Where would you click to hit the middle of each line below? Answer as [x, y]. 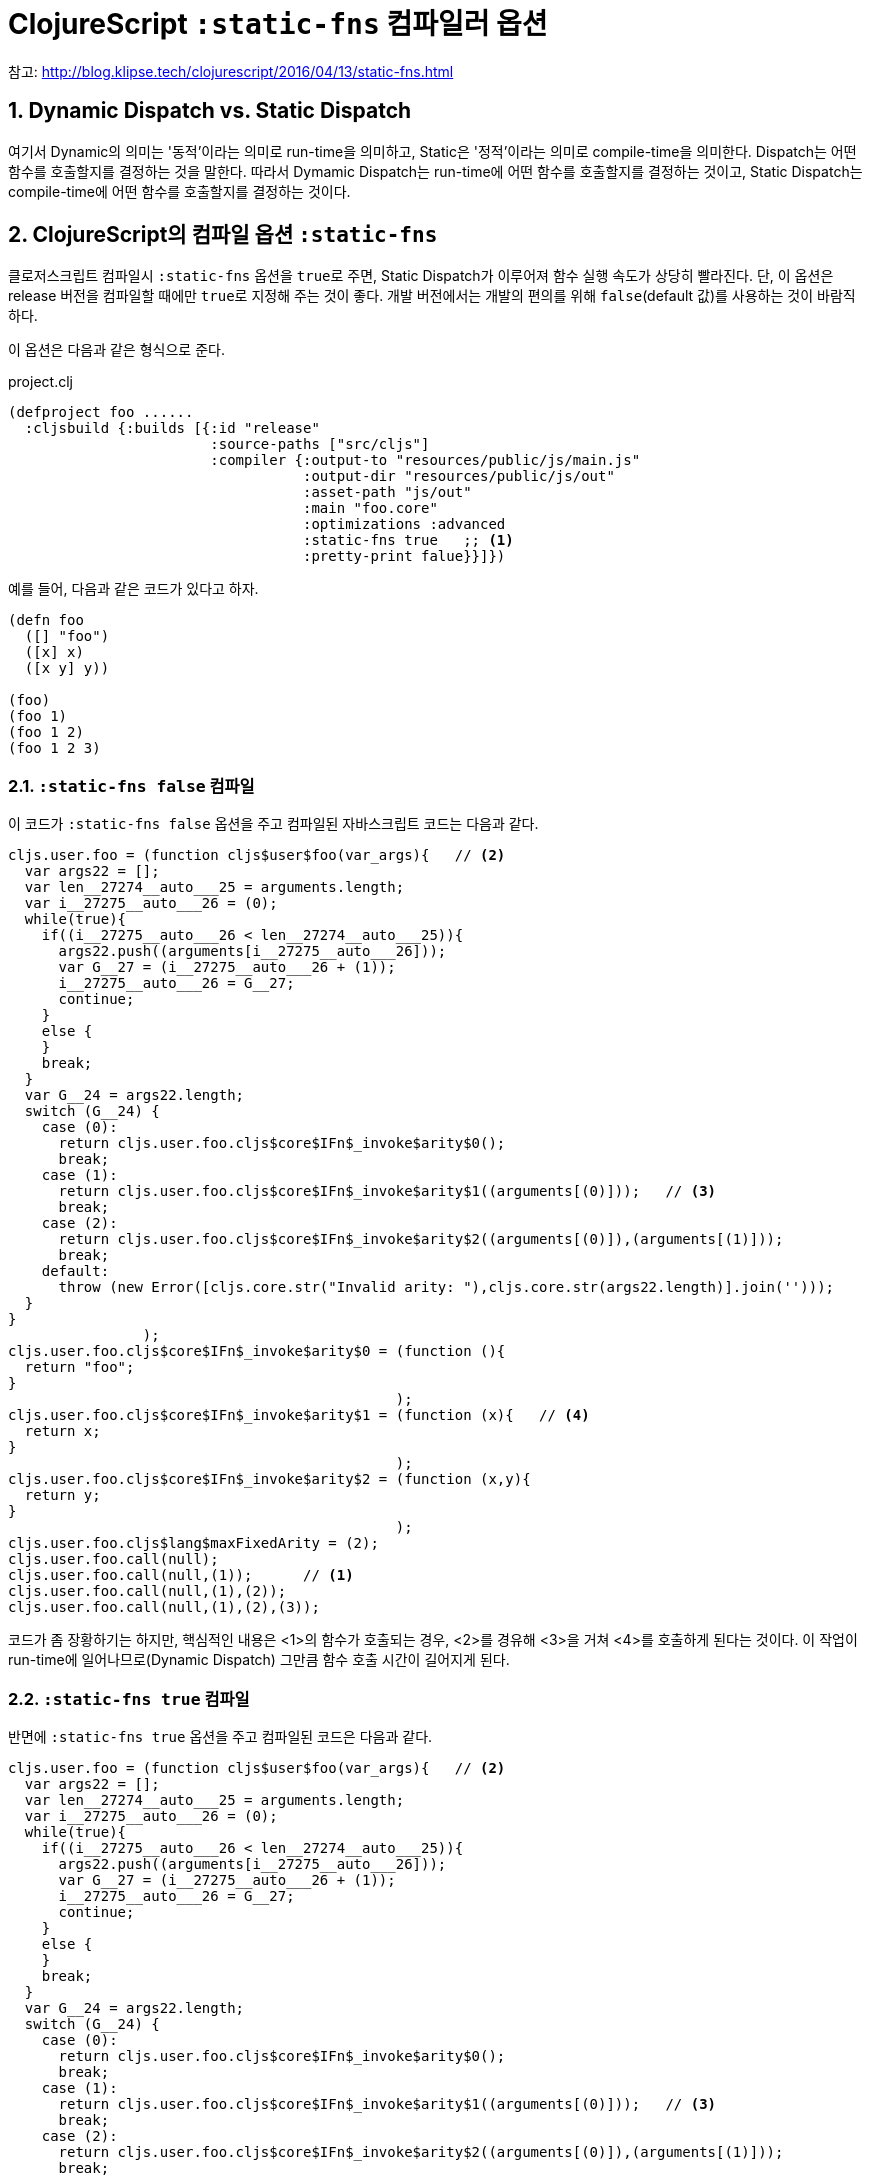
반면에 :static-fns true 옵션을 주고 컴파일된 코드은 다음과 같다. [220, 1736]
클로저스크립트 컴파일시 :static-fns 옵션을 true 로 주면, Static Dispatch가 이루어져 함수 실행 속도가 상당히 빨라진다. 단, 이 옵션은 [421, 276]
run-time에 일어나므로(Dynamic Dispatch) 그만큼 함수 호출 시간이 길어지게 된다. [259, 1660]
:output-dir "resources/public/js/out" [459, 476]
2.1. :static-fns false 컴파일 [131, 785]
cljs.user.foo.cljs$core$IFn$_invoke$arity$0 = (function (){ [257, 1351]
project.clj [40, 382]
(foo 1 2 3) [54, 748]
